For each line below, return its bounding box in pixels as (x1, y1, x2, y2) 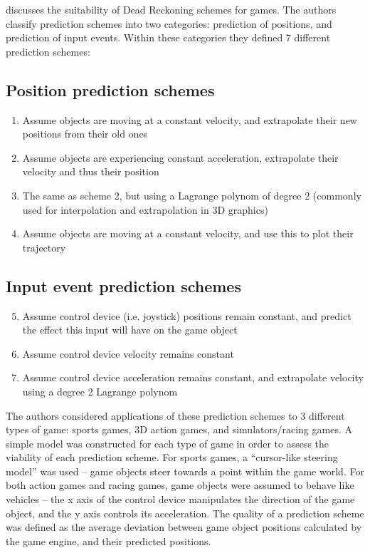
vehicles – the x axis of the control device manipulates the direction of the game (6, 492, 355, 507)
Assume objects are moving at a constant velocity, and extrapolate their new (22, 112, 357, 127)
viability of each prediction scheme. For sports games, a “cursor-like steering (6, 450, 338, 465)
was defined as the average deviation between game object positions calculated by (6, 520, 362, 534)
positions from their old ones (22, 126, 148, 141)
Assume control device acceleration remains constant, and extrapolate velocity (22, 370, 364, 385)
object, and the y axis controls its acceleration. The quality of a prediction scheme (6, 505, 364, 520)
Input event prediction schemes (6, 274, 241, 296)
